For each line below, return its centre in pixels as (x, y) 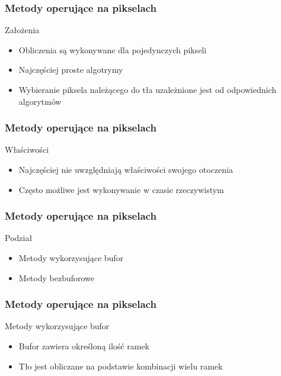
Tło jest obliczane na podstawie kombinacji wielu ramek (121, 366)
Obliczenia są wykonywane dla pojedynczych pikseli (113, 49)
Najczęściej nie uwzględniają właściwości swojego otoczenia (126, 169)
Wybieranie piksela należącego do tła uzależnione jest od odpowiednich (148, 89)
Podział (19, 238)
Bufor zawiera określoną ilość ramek (84, 346)
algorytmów (40, 101)
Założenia (22, 30)
